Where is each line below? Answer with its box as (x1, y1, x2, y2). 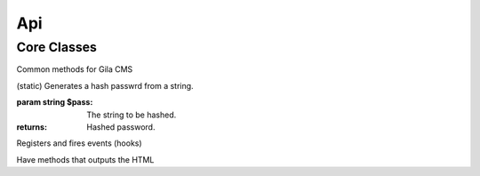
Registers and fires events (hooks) (16, 138, 142, 148)
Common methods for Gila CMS (16, 64, 133, 75)
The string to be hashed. (86, 109, 177, 120)
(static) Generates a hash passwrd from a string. (16, 80, 195, 91)
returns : (16, 121, 48, 132)
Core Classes (16, 39, 98, 55)
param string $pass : (16, 97, 93, 108)
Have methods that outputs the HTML (16, 154, 155, 164)
